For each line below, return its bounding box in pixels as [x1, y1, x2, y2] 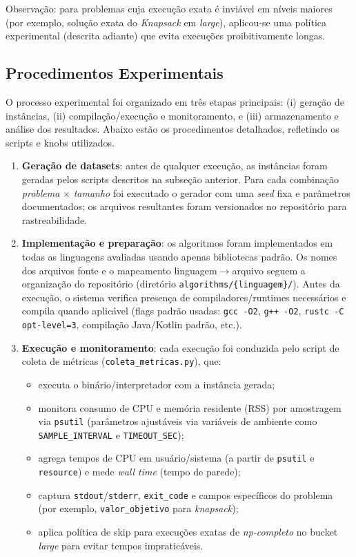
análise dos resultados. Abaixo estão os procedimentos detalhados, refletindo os [6, 122, 339, 136]
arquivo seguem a [232, 263, 306, 277]
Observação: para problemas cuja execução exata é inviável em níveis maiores [6, 1, 333, 15]
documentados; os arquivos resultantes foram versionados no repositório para [21, 199, 347, 214]
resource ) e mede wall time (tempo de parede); [38, 464, 241, 479]
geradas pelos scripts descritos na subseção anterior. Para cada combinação [21, 171, 339, 186]
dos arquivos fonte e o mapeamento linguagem [21, 263, 217, 277]
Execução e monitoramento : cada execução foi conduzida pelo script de [21, 340, 339, 355]
